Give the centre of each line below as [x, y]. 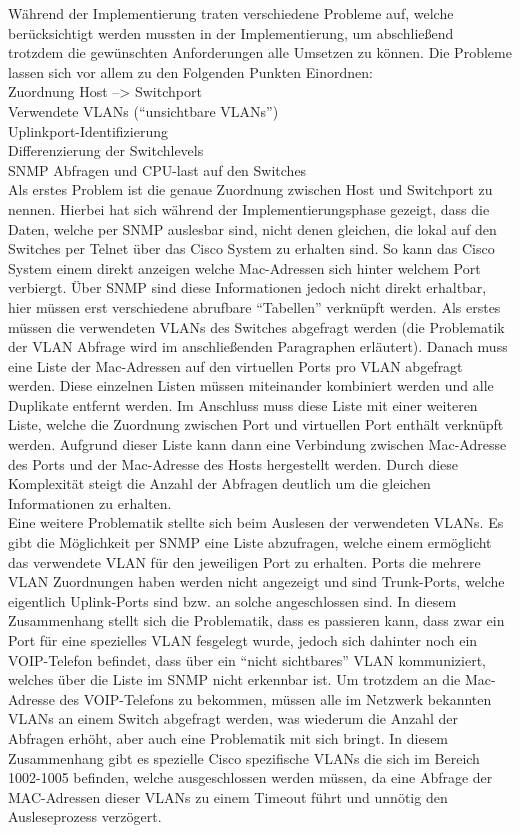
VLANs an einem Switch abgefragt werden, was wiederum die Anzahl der [233, 718]
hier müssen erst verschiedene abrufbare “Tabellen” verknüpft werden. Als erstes [254, 306]
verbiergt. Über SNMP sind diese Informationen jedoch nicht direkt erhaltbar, [247, 287]
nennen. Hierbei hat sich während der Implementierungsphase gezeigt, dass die [249, 208]
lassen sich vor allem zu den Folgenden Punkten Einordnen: [190, 71]
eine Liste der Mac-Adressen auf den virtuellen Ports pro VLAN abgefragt [235, 365]
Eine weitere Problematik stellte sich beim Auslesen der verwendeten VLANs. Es [256, 522]
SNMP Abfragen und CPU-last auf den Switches [157, 169]
